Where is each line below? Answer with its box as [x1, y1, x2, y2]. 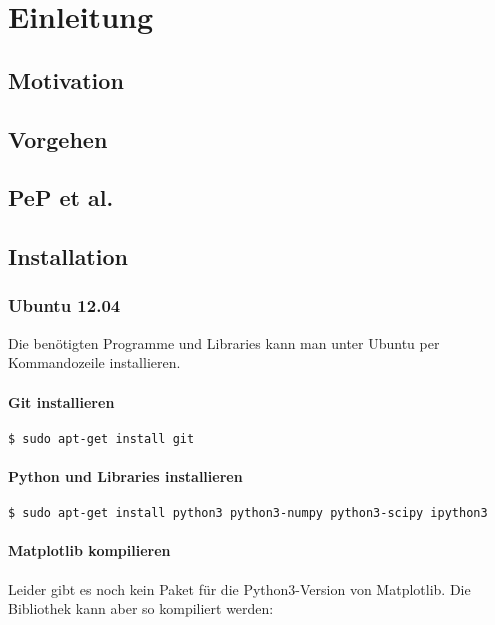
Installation [8, 241, 128, 272]
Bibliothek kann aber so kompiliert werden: [8, 598, 274, 619]
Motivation [8, 64, 124, 95]
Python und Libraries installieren [8, 465, 243, 486]
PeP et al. [8, 182, 114, 213]
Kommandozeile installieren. [8, 352, 181, 373]
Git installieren [8, 391, 115, 412]
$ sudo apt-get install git [8, 431, 195, 446]
